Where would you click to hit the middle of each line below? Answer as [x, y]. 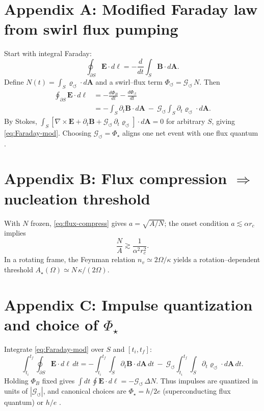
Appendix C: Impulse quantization [128, 304]
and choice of [51, 325]
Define [14, 81]
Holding [16, 380]
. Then [210, 81]
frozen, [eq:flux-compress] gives [79, 223]
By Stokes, [21, 121]
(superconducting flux [197, 391]
